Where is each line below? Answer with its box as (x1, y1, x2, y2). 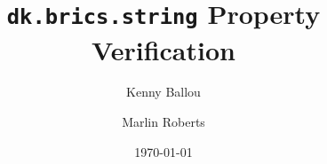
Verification (92, 31, 235, 67)
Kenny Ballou (126, 82, 201, 101)
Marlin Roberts (122, 113, 205, 131)
